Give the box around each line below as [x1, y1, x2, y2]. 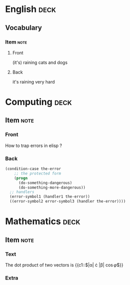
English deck [5, 3, 56, 15]
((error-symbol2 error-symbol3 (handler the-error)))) [9, 199, 126, 204]
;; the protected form [14, 171, 61, 176]
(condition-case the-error [5, 166, 61, 171]
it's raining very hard [12, 78, 55, 84]
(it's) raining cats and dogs [12, 59, 68, 65]
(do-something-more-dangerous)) [18, 185, 86, 190]
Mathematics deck [5, 216, 81, 227]
